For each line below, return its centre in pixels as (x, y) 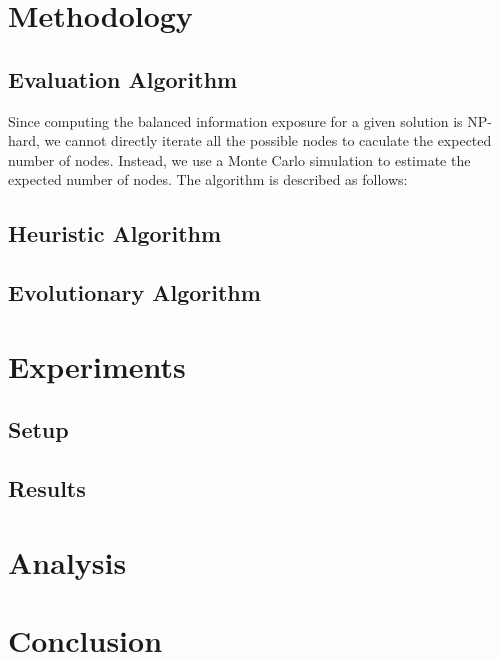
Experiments (97, 365)
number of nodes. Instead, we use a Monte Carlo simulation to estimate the (239, 159)
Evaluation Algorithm (123, 78)
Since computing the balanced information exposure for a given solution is (235, 120)
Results (47, 488)
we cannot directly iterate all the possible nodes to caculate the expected (268, 140)
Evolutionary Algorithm (134, 292)
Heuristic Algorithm (115, 233)
